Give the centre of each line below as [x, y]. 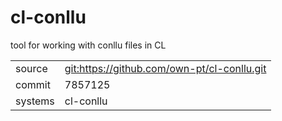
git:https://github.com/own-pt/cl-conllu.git [165, 68]
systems [35, 101]
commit [33, 84]
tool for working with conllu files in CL [88, 45]
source [31, 68]
